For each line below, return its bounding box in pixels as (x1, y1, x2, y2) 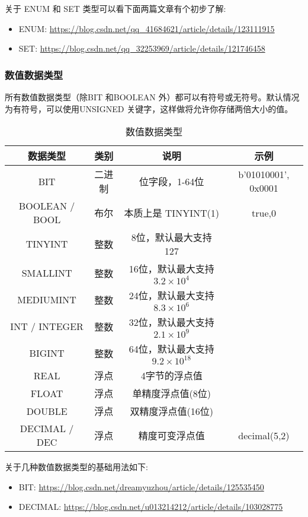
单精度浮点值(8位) (132, 386, 211, 401)
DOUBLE (26, 404, 68, 418)
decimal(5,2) (238, 428, 290, 442)
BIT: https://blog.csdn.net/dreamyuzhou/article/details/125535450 (18, 480, 264, 493)
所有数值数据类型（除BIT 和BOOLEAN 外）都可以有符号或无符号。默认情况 (5, 91, 300, 103)
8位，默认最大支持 (131, 230, 212, 245)
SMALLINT (21, 266, 72, 280)
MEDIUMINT (17, 293, 76, 307)
